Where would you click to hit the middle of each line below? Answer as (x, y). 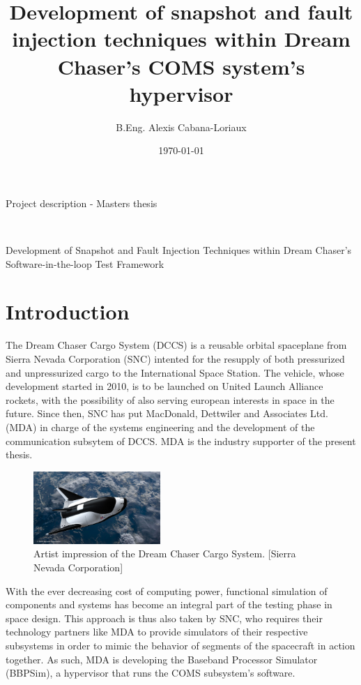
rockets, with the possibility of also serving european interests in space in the (170, 399)
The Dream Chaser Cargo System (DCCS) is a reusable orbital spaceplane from (176, 345)
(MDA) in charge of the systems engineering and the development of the (160, 427)
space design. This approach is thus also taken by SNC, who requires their (164, 618)
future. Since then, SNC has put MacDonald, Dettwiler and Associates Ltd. (167, 413)
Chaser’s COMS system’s (181, 66)
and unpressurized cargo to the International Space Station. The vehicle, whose (175, 372)
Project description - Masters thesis (82, 203)
